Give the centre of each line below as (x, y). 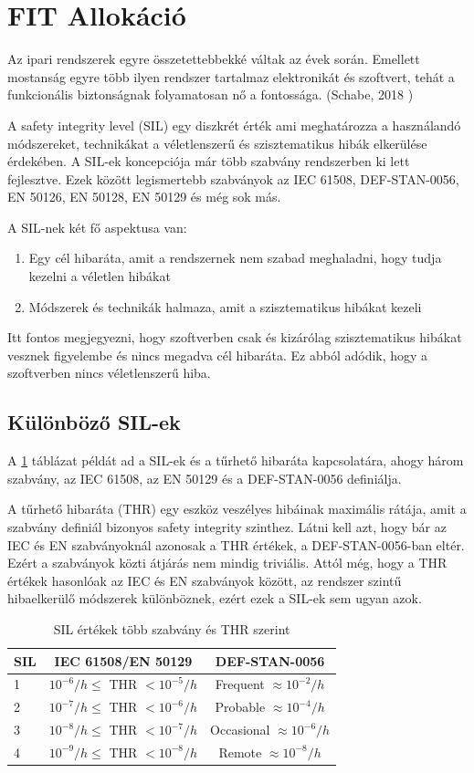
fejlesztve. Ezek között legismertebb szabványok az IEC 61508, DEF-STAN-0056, (233, 178)
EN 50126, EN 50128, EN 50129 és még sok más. (144, 197)
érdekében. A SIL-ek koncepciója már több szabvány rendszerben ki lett (209, 161)
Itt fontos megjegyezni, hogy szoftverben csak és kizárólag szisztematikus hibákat (235, 337)
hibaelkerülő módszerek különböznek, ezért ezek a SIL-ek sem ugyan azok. (215, 598)
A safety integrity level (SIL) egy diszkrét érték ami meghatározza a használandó (234, 125)
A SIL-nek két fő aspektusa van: (97, 227)
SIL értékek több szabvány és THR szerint (172, 628)
